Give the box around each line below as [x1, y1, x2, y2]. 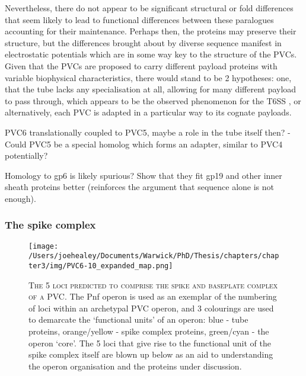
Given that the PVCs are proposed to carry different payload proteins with [5, 59, 278, 72]
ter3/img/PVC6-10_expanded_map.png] [28, 262, 173, 271]
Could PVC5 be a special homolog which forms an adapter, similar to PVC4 [5, 137, 283, 150]
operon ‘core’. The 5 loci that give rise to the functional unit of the [28, 336, 271, 349]
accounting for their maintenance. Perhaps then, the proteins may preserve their [5, 25, 297, 37]
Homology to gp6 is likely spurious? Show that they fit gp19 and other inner [5, 169, 282, 181]
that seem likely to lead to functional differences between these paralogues [5, 13, 274, 25]
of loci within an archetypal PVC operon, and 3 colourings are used [28, 301, 274, 314]
